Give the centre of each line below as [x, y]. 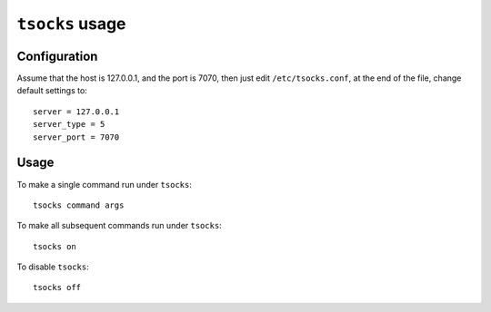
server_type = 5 [69, 124]
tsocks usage [71, 24]
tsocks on [55, 246]
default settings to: [52, 91]
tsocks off [57, 288]
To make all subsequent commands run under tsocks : [119, 226]
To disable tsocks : [53, 267]
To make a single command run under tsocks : [105, 184]
